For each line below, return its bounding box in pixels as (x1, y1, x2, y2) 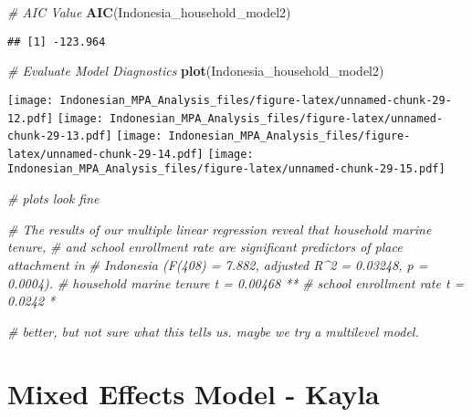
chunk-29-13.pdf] (7, 130, 112, 143)
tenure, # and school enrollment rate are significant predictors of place (7, 237, 403, 256)
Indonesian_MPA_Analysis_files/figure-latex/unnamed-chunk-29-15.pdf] (7, 162, 446, 176)
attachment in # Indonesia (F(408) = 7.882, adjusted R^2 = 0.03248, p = (7, 255, 428, 274)
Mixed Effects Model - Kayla (7, 375, 380, 412)
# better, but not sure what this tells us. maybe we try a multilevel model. (7, 321, 419, 340)
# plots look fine (7, 189, 100, 208)
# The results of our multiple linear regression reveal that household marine (7, 219, 432, 238)
